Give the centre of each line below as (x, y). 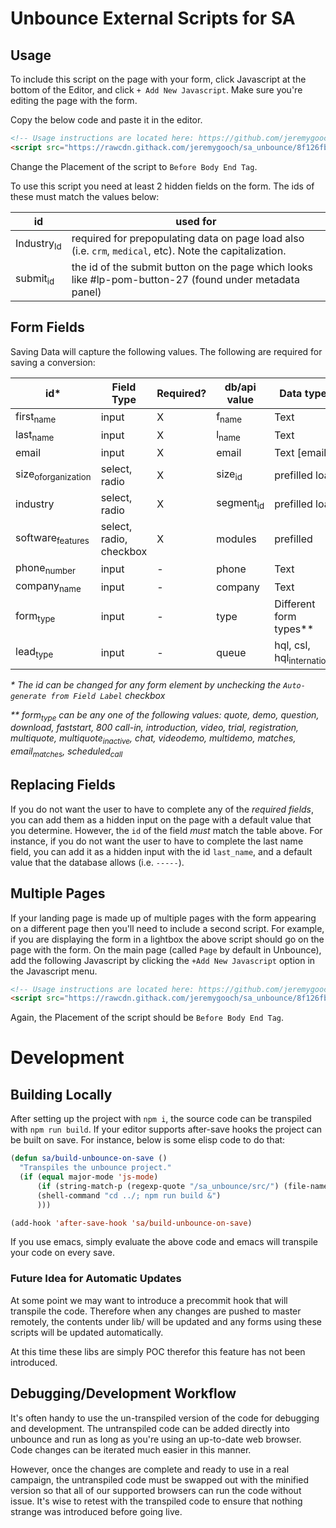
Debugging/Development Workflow (123, 1393)
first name (36, 417)
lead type (34, 653)
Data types (306, 393)
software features (52, 539)
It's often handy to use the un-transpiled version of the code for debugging (165, 1418)
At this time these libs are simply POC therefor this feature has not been (158, 1351)
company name (48, 587)
